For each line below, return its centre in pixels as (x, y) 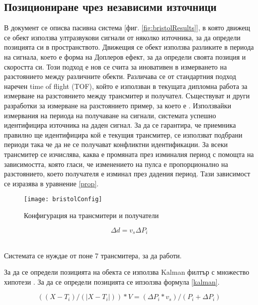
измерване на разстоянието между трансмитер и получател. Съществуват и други (127, 96)
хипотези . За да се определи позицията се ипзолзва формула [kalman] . (112, 281)
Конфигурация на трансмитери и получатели (91, 215)
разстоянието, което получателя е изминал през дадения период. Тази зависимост (127, 174)
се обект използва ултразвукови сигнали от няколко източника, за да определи (122, 37)
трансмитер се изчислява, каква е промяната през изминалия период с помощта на (129, 154)
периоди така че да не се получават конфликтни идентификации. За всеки (116, 144)
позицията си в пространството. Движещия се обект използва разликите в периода (129, 47)
